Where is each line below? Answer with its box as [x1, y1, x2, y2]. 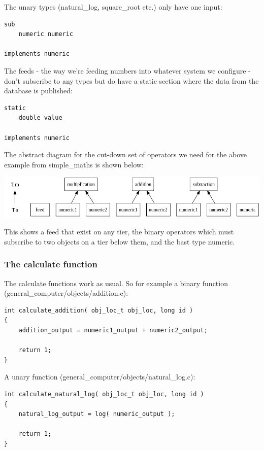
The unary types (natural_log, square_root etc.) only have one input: [4, 2, 222, 12]
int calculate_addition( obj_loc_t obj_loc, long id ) [4, 306, 193, 314]
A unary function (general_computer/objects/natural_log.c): [4, 371, 195, 382]
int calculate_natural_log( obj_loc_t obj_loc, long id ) [4, 390, 204, 398]
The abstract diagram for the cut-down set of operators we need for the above [4, 149, 247, 160]
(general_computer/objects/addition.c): [4, 288, 128, 298]
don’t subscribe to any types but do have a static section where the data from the [4, 75, 259, 86]
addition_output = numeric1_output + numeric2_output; [18, 326, 208, 334]
